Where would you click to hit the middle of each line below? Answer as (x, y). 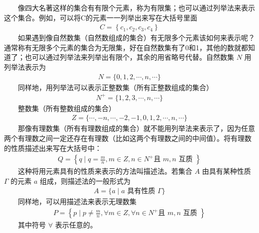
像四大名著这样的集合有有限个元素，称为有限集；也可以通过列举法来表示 (136, 7)
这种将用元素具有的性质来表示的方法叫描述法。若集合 (105, 171)
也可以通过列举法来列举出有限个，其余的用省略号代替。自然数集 (129, 57)
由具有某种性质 (226, 171)
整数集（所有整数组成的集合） (67, 108)
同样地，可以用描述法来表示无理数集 (77, 201)
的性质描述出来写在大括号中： (53, 148)
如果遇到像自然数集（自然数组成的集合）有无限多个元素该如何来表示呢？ (136, 38)
